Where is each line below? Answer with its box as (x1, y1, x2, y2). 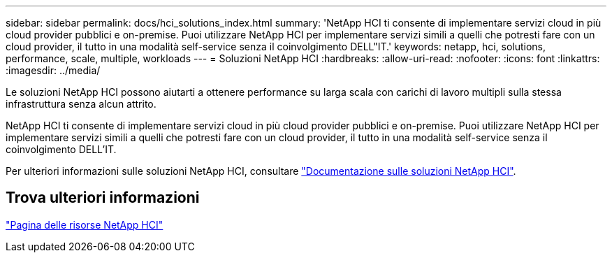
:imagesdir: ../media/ (6, 64, 101, 76)
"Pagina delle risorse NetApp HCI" (6, 218, 163, 231)
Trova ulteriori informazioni (6, 189, 200, 207)
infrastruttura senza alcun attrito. (6, 98, 156, 110)
